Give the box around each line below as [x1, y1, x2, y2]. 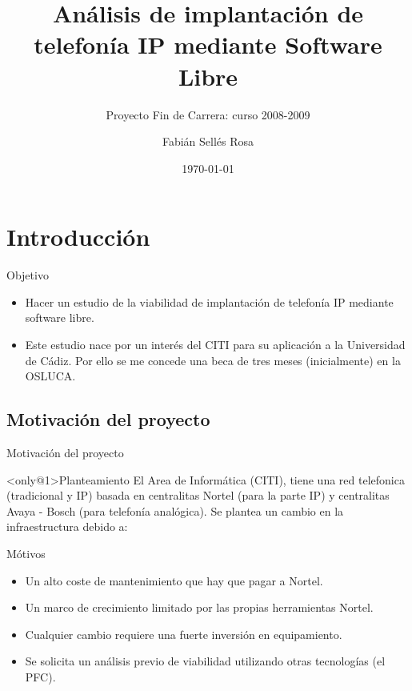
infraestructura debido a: [6, 518, 128, 535]
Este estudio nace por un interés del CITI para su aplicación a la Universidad [25, 336, 406, 352]
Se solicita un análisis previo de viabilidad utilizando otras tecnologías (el [25, 653, 386, 669]
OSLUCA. [25, 368, 76, 384]
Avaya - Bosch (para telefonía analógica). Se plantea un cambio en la [6, 502, 344, 519]
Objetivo [6, 267, 49, 283]
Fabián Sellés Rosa [162, 133, 254, 150]
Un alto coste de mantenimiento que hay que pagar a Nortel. [25, 572, 323, 589]
